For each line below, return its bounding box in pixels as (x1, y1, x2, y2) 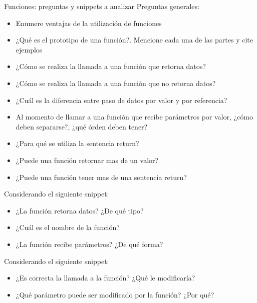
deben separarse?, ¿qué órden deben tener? (16, 121, 148, 131)
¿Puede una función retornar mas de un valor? (16, 154, 159, 165)
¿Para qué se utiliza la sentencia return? (16, 138, 139, 148)
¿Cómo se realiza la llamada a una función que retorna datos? (16, 61, 206, 71)
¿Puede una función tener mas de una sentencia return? (16, 171, 187, 182)
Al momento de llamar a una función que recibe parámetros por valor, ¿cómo (16, 111, 253, 122)
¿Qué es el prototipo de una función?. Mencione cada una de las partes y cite (16, 34, 253, 45)
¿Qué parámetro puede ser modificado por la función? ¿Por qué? (16, 289, 214, 299)
